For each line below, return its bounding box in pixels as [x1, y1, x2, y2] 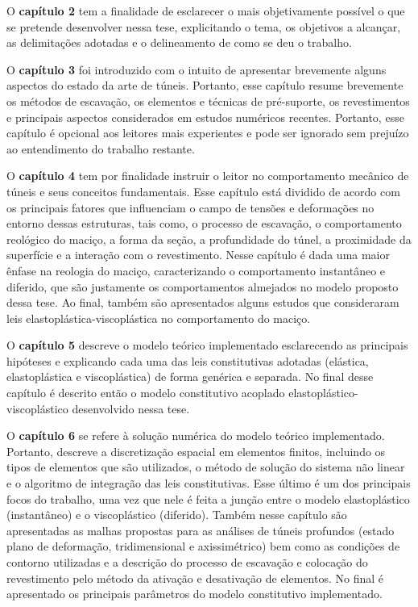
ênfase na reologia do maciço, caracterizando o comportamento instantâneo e [6, 262, 386, 278]
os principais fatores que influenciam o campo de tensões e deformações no [6, 199, 375, 216]
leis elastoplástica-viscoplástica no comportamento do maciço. [6, 309, 311, 326]
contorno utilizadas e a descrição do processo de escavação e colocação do [6, 554, 368, 570]
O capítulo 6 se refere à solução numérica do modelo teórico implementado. [6, 427, 385, 444]
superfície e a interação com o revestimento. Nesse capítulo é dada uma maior [6, 246, 390, 263]
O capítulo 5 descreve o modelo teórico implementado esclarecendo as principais [6, 337, 408, 354]
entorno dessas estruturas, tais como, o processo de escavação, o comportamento [6, 215, 402, 232]
